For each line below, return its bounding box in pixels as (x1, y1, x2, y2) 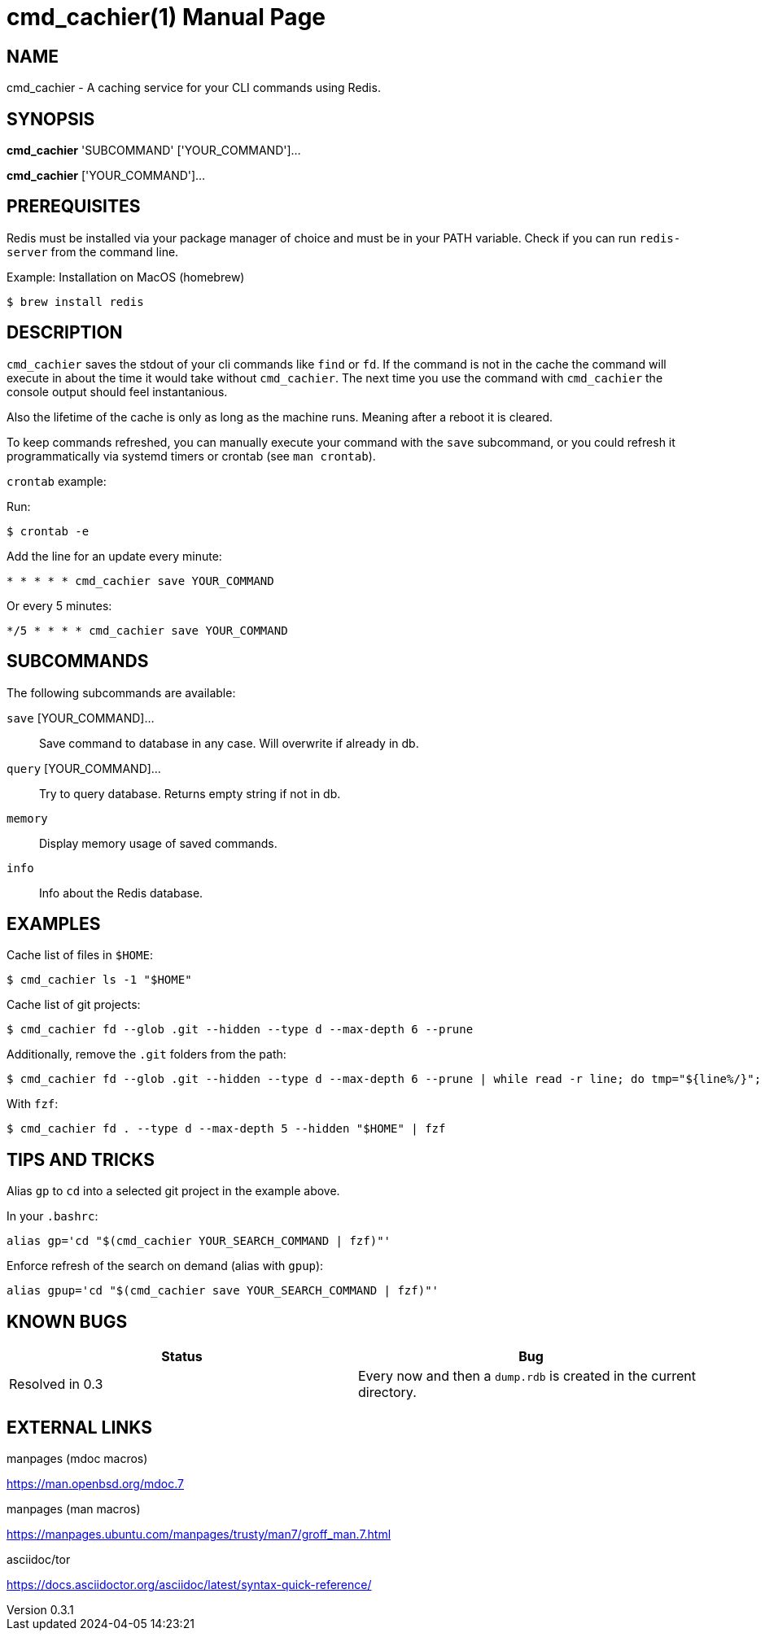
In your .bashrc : (7, 1209, 98, 1224)
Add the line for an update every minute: (7, 548, 222, 563)
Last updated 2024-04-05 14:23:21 (7, 1616, 195, 1630)
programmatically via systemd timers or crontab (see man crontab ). (7, 448, 376, 463)
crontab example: (7, 474, 107, 488)
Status (161, 1348, 203, 1365)
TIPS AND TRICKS (7, 1149, 155, 1170)
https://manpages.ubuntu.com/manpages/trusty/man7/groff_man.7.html (7, 1526, 391, 1541)
